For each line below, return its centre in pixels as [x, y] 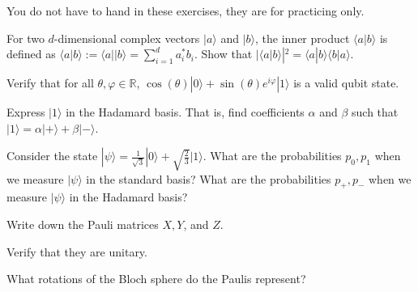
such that [375, 112]
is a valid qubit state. [346, 83]
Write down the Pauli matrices [83, 224]
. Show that [223, 54]
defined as [31, 54]
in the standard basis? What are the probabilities [209, 178]
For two [26, 38]
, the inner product [303, 38]
